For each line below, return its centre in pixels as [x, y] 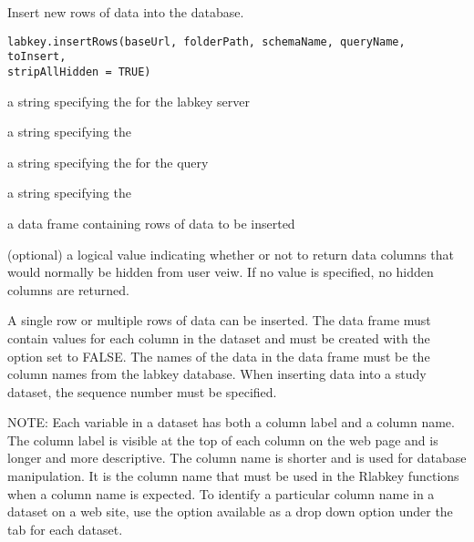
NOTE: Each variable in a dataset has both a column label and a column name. [231, 422]
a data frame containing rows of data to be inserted [151, 223]
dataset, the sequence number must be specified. [142, 391]
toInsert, [37, 57]
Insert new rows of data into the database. [126, 12]
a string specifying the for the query [108, 162]
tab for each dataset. [65, 529]
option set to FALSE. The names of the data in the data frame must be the [219, 356]
